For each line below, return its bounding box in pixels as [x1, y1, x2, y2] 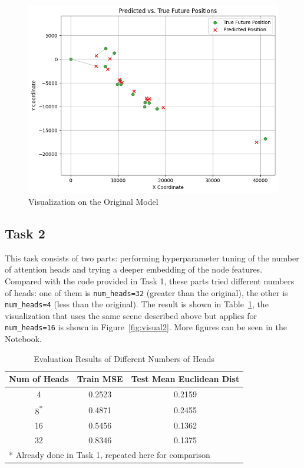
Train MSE [77, 373, 123, 385]
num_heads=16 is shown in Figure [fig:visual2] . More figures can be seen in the [5, 321, 288, 333]
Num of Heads [9, 373, 69, 385]
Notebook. [5, 333, 42, 345]
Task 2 [5, 224, 45, 242]
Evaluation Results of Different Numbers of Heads [34, 352, 214, 364]
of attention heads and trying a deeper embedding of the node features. [5, 263, 263, 276]
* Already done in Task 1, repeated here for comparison [9, 449, 210, 461]
